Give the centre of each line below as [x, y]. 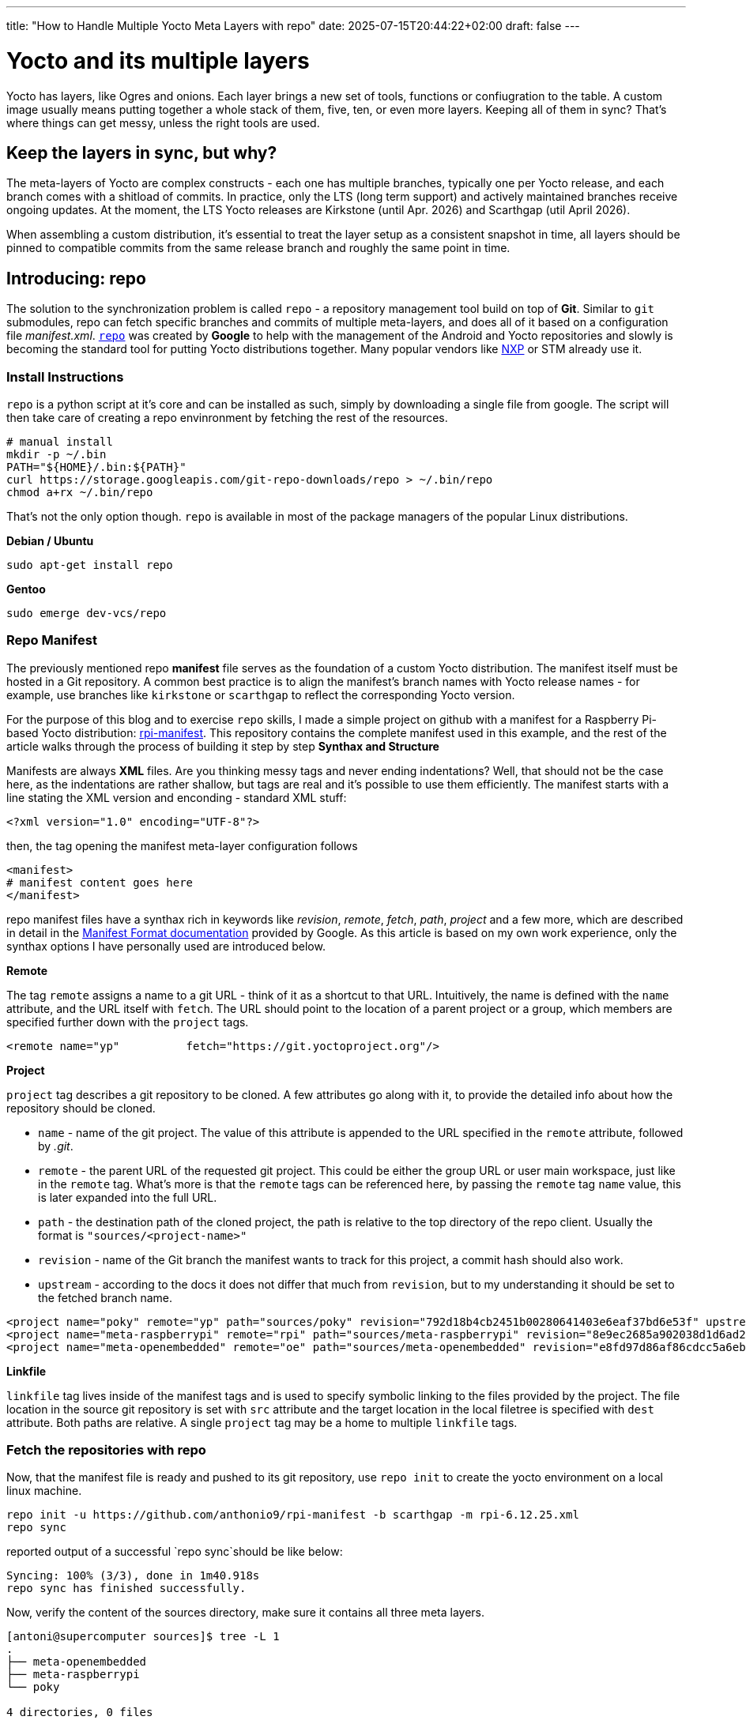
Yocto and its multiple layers [158, 60]
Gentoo [26, 589]
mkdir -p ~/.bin [57, 454]
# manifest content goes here [100, 882]
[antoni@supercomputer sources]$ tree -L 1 [143, 1637]
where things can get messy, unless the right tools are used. [163, 122]
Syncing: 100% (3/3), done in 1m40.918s [133, 1576]
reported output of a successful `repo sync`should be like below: [175, 1552]
